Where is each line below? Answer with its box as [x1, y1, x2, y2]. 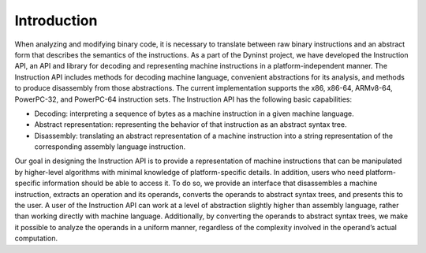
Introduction [14, 12, 98, 29]
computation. [14, 233, 58, 244]
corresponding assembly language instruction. [34, 142, 186, 151]
